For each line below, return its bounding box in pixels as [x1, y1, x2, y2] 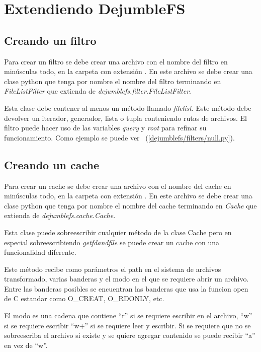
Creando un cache [4, 157, 100, 172]
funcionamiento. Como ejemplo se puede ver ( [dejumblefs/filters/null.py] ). [4, 132, 235, 143]
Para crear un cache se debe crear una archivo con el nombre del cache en [4, 180, 231, 191]
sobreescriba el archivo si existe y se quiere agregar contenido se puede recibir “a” [4, 330, 255, 340]
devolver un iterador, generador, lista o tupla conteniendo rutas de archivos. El [4, 112, 247, 123]
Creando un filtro [4, 32, 97, 48]
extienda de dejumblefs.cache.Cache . [4, 210, 116, 221]
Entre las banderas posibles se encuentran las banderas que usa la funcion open [4, 283, 248, 294]
